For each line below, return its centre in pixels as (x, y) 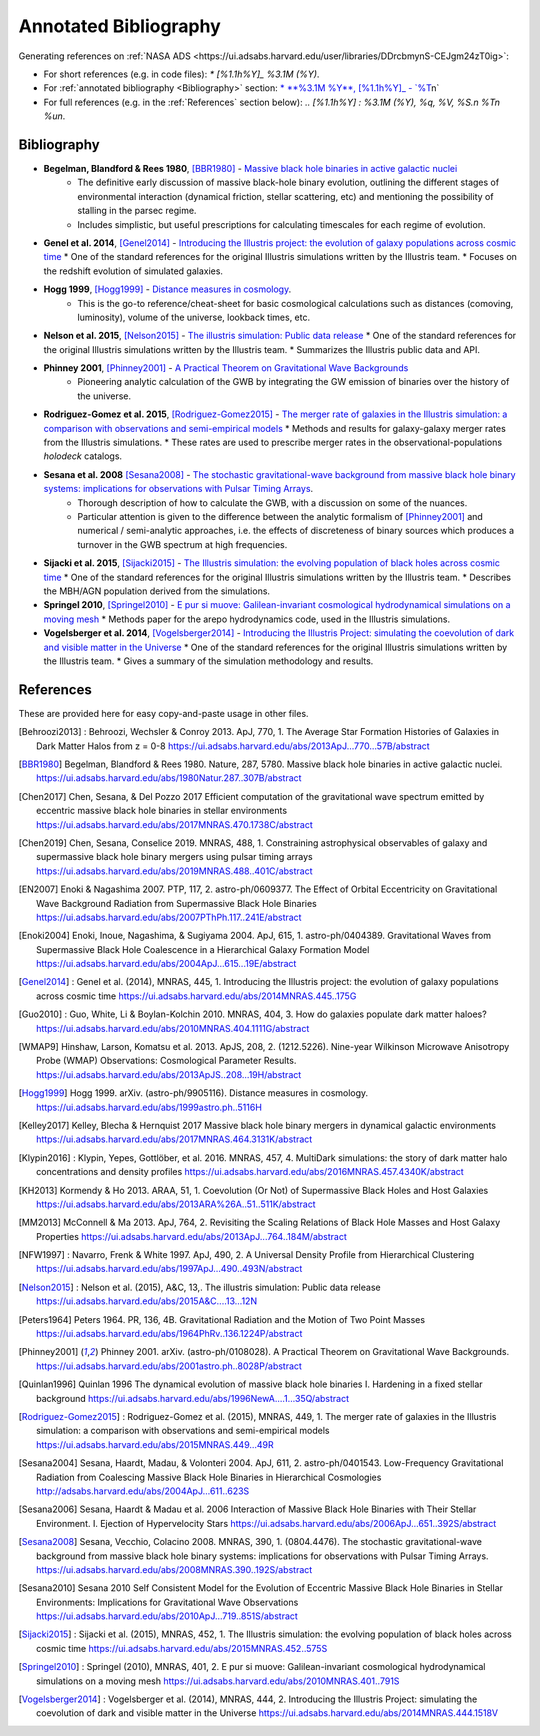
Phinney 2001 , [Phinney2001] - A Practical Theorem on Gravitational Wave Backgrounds (226, 368)
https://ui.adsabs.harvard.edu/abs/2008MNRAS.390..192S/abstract (174, 1569)
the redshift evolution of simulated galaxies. (133, 271)
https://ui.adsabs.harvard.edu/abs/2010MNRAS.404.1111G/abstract (173, 1028)
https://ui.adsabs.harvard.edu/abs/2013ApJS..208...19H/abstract (169, 1074)
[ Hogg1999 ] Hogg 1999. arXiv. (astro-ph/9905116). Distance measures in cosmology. (193, 1093)
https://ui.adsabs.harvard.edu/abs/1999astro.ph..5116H (149, 1107)
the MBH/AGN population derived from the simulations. (156, 591)
